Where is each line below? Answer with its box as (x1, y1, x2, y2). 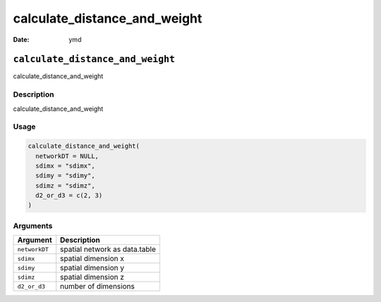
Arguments (13, 221, 53, 231)
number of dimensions (60, 282, 135, 291)
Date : (13, 35, 30, 44)
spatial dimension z (60, 272, 125, 282)
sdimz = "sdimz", (35, 181, 95, 190)
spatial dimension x (60, 254, 125, 264)
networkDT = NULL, (35, 152, 99, 160)
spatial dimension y (60, 263, 125, 273)
